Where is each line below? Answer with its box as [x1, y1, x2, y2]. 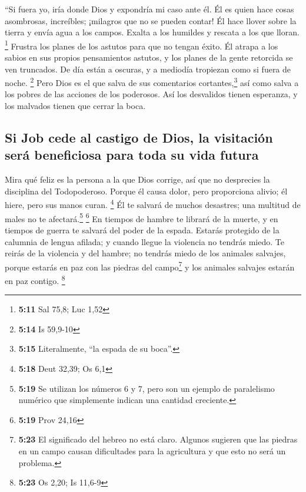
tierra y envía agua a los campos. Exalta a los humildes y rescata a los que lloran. [5, 26, 300, 38]
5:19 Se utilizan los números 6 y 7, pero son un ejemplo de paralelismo [18, 382, 275, 394]
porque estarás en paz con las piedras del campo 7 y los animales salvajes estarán [5, 259, 295, 273]
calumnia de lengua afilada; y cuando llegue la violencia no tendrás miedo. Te [5, 235, 284, 247]
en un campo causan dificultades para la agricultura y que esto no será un [18, 444, 286, 457]
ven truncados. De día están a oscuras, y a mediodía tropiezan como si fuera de [5, 62, 291, 75]
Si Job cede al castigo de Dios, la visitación [5, 128, 273, 147]
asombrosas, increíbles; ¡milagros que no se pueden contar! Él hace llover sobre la [5, 14, 297, 27]
